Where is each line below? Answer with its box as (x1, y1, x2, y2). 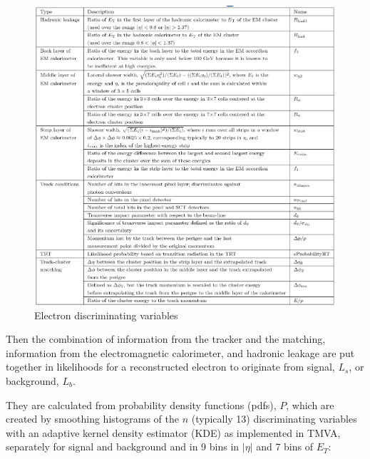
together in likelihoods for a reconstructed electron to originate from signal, (6, 359, 335, 374)
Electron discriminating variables (34, 307, 178, 322)
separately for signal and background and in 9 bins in (6, 439, 240, 454)
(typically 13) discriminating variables (191, 411, 357, 426)
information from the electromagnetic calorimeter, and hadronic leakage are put (6, 345, 355, 360)
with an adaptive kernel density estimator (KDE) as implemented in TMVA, (6, 425, 341, 440)
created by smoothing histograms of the (6, 411, 179, 426)
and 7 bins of (256, 439, 313, 454)
